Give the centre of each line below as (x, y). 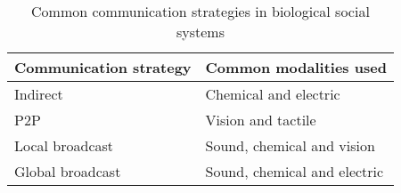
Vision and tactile (261, 120)
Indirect (39, 94)
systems (200, 32)
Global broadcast (68, 171)
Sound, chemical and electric (295, 171)
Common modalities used (296, 67)
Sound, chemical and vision (290, 145)
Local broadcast (64, 145)
